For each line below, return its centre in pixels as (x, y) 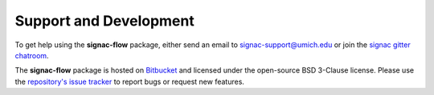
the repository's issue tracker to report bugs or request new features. (130, 81)
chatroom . (32, 55)
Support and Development (104, 21)
